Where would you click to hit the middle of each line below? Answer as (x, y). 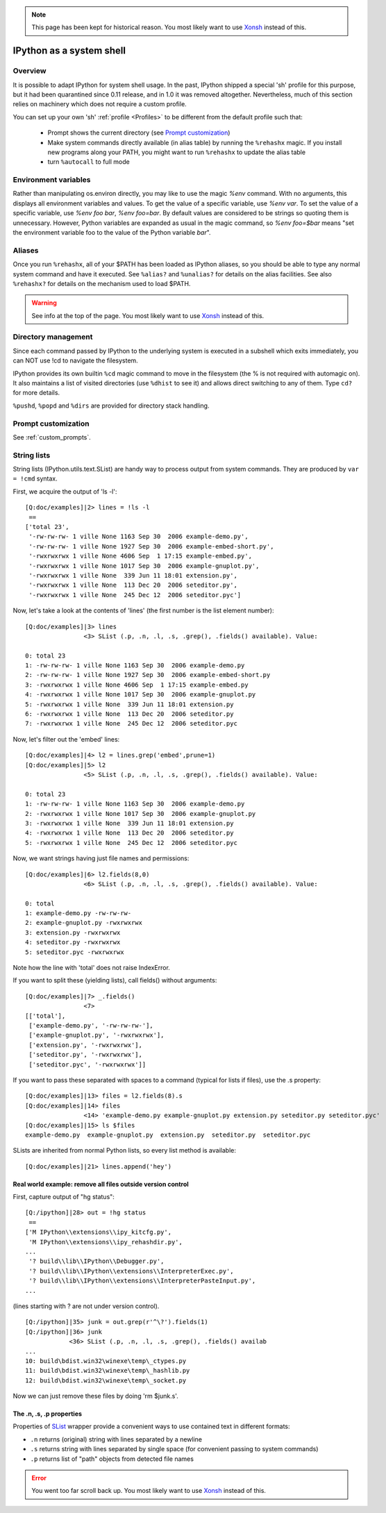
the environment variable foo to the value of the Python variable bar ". (112, 232)
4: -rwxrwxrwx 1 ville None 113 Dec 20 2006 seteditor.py (129, 833)
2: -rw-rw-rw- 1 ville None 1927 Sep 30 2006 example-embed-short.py (148, 675)
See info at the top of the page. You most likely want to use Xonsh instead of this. (148, 315)
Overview (30, 71)
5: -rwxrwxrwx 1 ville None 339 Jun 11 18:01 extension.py (129, 704)
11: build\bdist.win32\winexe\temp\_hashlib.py (108, 1371)
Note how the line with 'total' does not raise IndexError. (91, 968)
